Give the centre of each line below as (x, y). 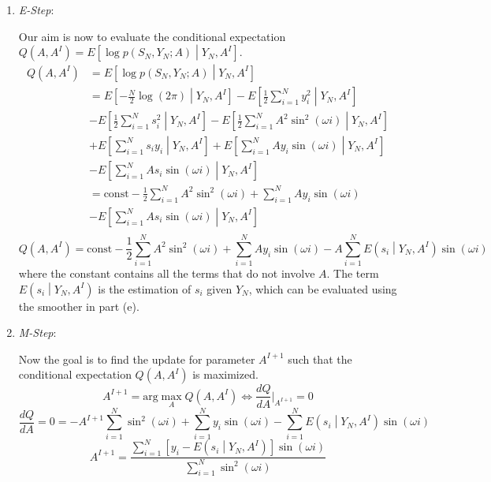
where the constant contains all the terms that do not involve (167, 273)
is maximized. (225, 374)
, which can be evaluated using (323, 288)
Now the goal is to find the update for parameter (137, 359)
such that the (320, 359)
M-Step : (37, 333)
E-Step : (36, 9)
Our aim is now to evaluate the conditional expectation (152, 36)
